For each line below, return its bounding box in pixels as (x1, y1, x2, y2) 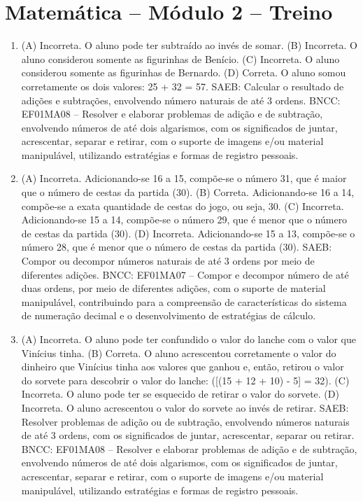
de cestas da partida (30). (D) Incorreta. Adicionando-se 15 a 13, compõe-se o (21, 225, 355, 240)
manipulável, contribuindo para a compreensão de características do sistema (21, 294, 347, 309)
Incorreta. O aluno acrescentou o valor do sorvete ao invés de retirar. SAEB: (21, 400, 349, 414)
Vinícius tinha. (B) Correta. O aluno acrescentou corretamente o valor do (21, 345, 336, 360)
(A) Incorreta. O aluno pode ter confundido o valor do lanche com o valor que (21, 332, 356, 346)
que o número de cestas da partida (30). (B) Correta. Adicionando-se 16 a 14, (21, 185, 355, 200)
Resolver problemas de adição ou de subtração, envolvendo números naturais (21, 414, 350, 428)
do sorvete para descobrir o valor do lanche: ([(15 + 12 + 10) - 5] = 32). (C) (21, 372, 350, 387)
